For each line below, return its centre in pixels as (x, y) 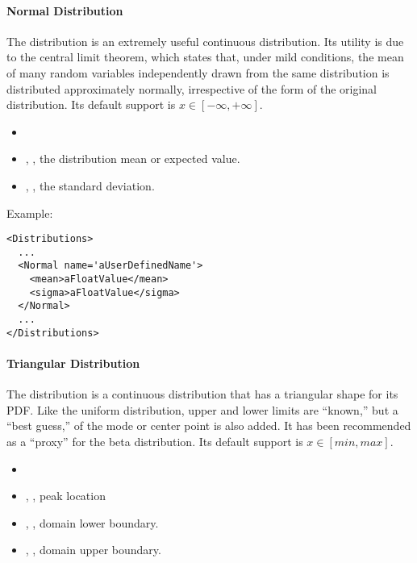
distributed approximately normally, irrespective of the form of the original (192, 88)
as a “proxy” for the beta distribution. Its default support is (155, 441)
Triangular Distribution (73, 363)
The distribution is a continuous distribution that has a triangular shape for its (202, 394)
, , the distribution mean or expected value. (133, 158)
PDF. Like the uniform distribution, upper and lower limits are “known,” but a (202, 409)
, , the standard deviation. (90, 185)
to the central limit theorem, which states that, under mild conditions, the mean (205, 57)
